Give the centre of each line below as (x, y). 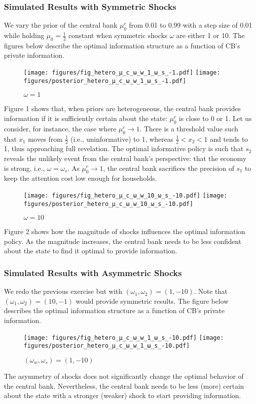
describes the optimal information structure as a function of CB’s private (114, 310)
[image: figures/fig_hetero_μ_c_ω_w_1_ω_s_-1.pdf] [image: (122, 73)
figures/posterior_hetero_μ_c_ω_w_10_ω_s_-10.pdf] (109, 204)
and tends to (229, 139)
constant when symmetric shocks (118, 35)
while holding (24, 35)
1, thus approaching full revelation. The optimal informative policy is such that (124, 148)
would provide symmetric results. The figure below (152, 301)
